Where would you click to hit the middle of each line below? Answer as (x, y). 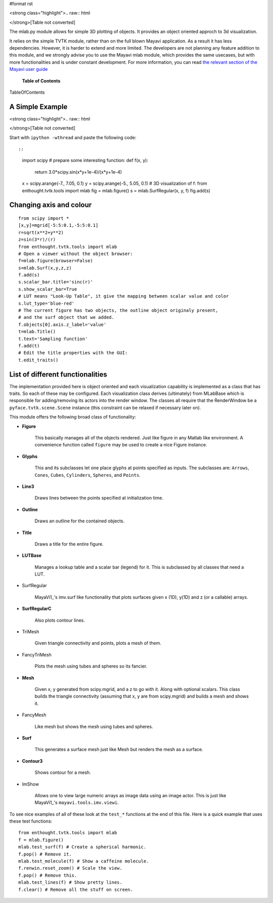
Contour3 (32, 761)
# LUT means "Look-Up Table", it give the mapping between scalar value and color (124, 296)
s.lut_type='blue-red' (47, 303)
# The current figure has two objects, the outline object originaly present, (118, 311)
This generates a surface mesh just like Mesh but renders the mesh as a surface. (119, 750)
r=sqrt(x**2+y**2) (41, 232)
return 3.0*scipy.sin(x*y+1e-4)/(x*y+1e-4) (78, 172)
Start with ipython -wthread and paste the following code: (73, 137)
